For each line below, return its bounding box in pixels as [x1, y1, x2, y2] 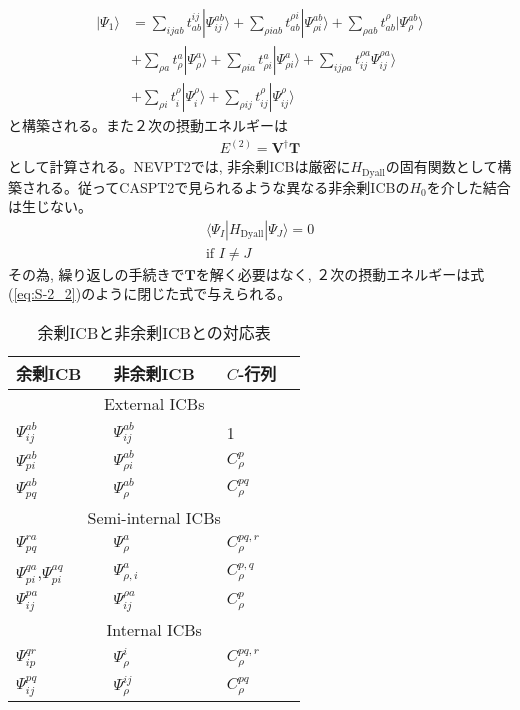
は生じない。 [8, 196, 92, 217]
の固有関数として [385, 156, 498, 177]
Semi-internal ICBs [87, 505, 221, 529]
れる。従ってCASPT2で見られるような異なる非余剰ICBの [35, 176, 410, 197]
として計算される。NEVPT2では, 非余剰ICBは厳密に [8, 156, 351, 177]
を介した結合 [426, 176, 511, 197]
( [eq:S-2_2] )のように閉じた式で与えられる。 [8, 283, 292, 304]
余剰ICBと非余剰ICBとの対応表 [37, 321, 271, 345]
